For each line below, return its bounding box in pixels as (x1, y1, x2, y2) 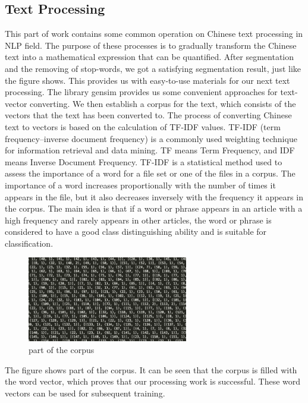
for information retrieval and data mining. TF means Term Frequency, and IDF (5, 144, 295, 156)
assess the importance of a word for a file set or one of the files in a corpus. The (5, 167, 296, 180)
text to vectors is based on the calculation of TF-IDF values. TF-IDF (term (5, 120, 281, 133)
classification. (5, 237, 54, 249)
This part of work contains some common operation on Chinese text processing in (5, 27, 303, 40)
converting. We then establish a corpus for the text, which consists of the (30, 97, 296, 109)
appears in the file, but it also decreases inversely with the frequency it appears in (5, 190, 303, 203)
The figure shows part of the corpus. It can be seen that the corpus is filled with (5, 363, 297, 376)
